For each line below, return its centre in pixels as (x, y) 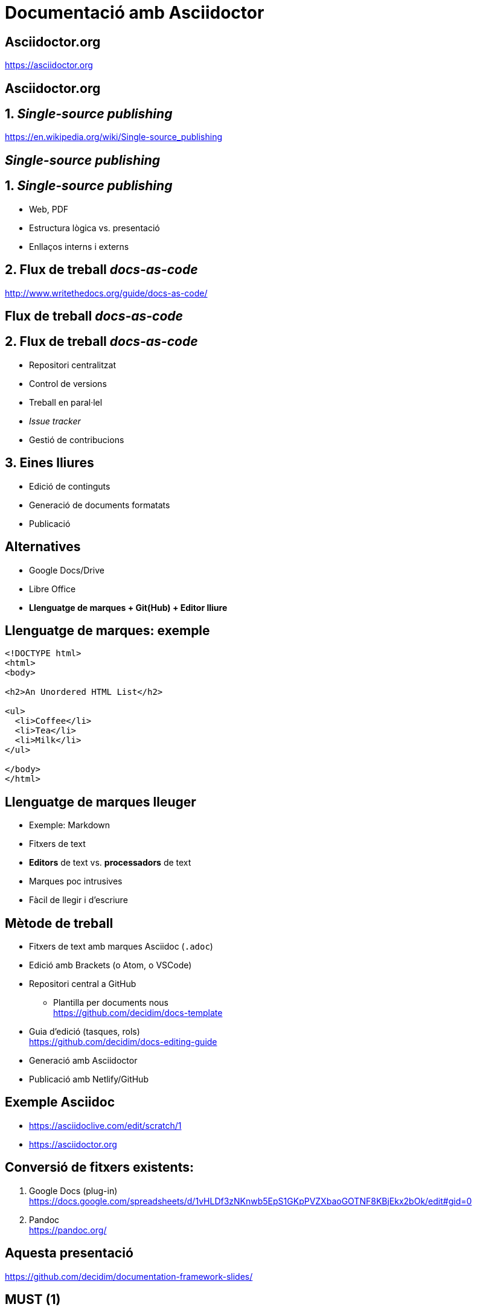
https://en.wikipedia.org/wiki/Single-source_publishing (114, 137)
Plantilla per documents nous (111, 1003)
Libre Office (53, 589)
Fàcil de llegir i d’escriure (78, 900)
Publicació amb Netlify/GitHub (89, 1079)
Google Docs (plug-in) (73, 1190)
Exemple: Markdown (70, 825)
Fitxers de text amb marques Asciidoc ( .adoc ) (121, 947)
